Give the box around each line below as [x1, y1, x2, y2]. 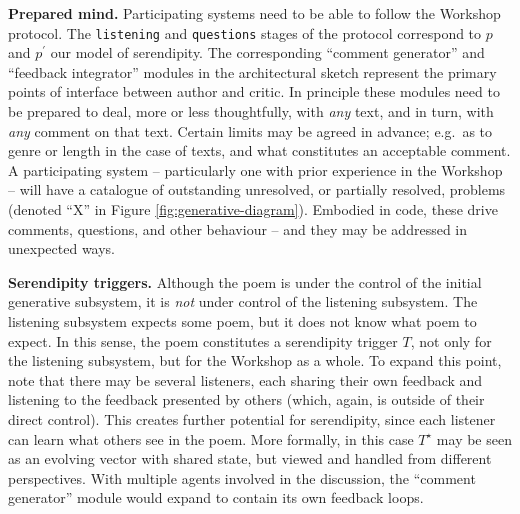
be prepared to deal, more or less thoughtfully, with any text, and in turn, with [8, 101, 494, 122]
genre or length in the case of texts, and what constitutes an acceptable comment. [8, 140, 511, 161]
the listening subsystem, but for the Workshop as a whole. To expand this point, [8, 350, 502, 371]
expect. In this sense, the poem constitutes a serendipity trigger [8, 330, 398, 351]
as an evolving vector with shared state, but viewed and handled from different [8, 448, 492, 469]
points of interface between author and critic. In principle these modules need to [8, 81, 500, 102]
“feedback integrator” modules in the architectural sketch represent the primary [8, 61, 497, 82]
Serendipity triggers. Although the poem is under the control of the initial [8, 271, 482, 292]
